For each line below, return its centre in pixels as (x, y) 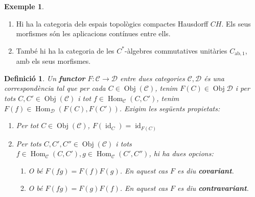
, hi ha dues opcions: (181, 153)
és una (214, 78)
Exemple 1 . (24, 6)
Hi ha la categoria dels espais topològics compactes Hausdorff (112, 23)
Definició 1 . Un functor (45, 78)
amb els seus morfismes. (53, 61)
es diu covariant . (206, 170)
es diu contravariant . (213, 188)
